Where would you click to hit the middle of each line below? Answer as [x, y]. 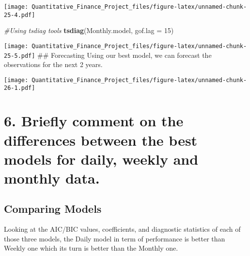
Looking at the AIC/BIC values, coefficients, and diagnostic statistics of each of [122, 229]
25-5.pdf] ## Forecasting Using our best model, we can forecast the [108, 55]
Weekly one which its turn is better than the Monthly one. [91, 248]
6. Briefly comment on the [94, 121]
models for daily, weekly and [101, 159]
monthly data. [52, 178]
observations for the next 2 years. [53, 64]
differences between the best [101, 140]
